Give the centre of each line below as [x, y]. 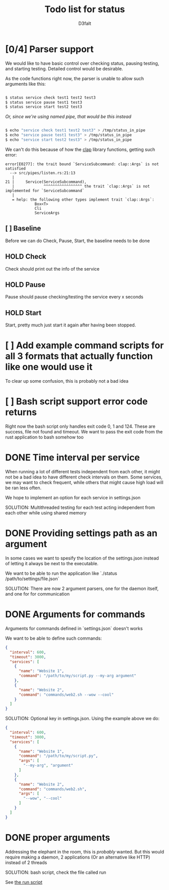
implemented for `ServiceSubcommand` [45, 191]
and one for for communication [37, 594]
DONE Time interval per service [73, 458]
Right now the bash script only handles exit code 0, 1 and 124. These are [80, 426]
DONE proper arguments [58, 838]
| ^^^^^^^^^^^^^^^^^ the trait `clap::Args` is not [81, 186]
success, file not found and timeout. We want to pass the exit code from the [84, 432]
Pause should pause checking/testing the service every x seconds [74, 297]
